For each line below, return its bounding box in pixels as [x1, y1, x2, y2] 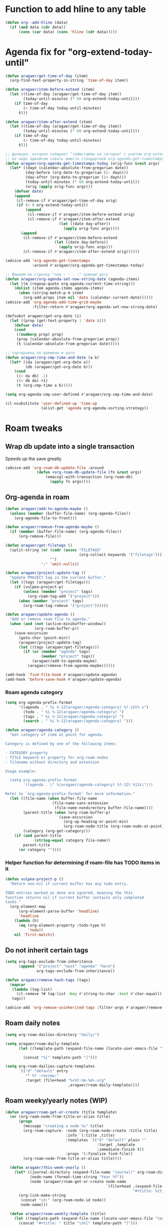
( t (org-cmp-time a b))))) [16, 383, 72, 388]
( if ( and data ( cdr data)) [9, 24, 66, 29]
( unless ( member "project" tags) [23, 589, 93, 594]
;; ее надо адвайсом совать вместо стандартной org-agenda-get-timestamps [5, 156, 164, 161]
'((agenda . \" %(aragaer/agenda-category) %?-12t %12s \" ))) [23, 782, 153, 787]
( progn [18, 1119, 32, 1124]
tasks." [5, 899, 21, 904]
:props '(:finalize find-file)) [65, 1151, 133, 1156]
